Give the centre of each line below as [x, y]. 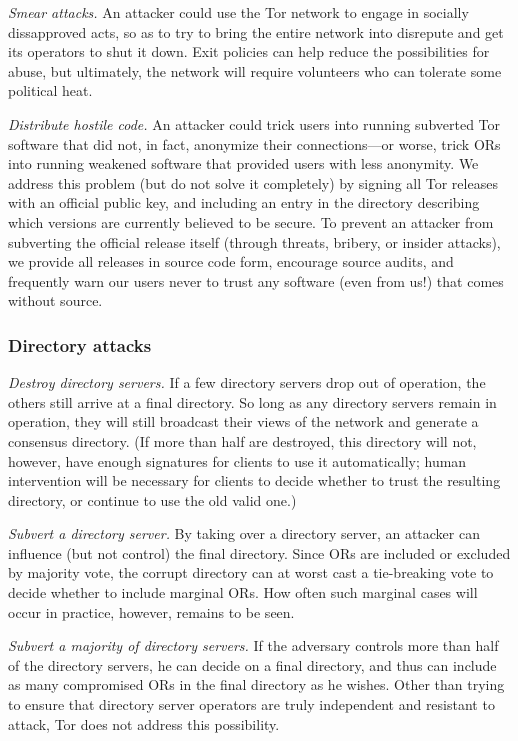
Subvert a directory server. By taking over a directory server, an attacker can [244, 533]
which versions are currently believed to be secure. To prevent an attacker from [251, 221]
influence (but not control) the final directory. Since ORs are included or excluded [259, 552]
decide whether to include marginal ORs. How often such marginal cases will [243, 592]
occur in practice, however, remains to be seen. [151, 611]
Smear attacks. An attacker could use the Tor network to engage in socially [238, 12]
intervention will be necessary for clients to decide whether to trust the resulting [254, 480]
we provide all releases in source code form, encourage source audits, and [231, 261]
